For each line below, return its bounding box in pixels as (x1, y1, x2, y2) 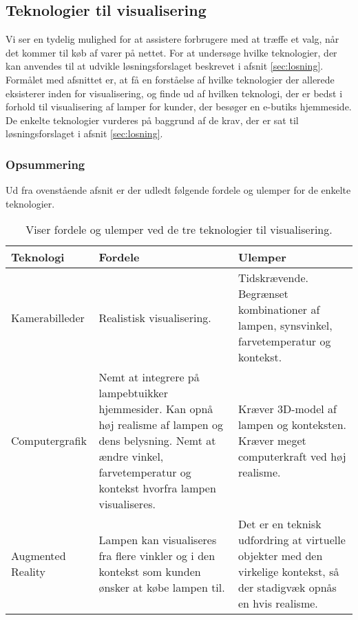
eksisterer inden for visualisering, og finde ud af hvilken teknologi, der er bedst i (6, 86, 343, 100)
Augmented (11, 548, 66, 564)
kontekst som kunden (98, 563, 201, 580)
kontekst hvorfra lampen (98, 480, 216, 497)
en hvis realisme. (238, 595, 318, 612)
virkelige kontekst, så (238, 563, 339, 580)
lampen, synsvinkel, (238, 317, 333, 334)
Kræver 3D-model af (238, 401, 337, 417)
